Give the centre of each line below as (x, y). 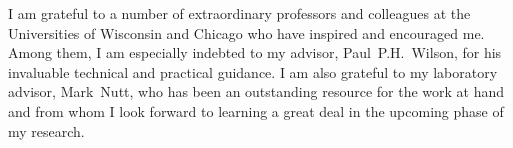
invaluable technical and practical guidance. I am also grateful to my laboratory (253, 71)
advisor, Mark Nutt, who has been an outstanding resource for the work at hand (256, 91)
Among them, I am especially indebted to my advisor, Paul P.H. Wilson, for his (255, 52)
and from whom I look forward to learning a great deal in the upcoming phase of (256, 110)
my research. (46, 130)
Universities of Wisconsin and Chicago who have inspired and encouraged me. (246, 32)
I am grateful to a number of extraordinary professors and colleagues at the (239, 13)
